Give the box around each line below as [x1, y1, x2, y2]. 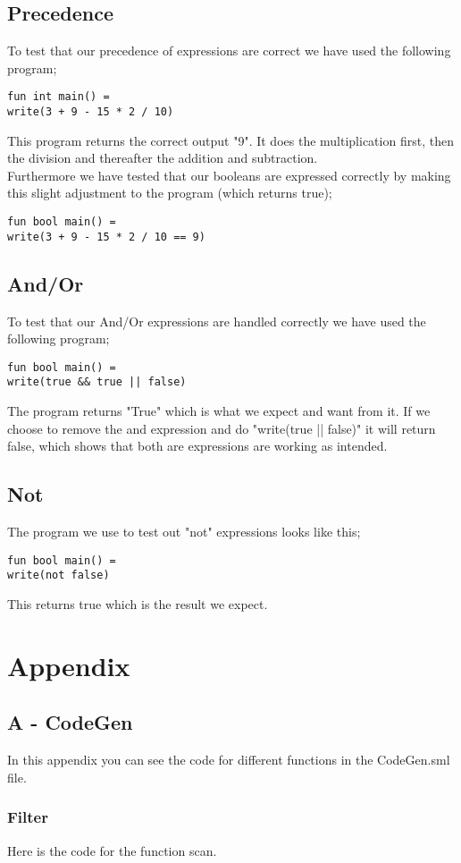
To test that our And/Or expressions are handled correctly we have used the [7, 311, 426, 330]
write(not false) [7, 569, 110, 582]
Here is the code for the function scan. [7, 841, 217, 859]
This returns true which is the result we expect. [7, 594, 268, 613]
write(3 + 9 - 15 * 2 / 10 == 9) [7, 230, 205, 243]
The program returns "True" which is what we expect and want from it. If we [7, 402, 431, 420]
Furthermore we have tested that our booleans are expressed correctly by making [7, 165, 451, 184]
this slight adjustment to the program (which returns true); [7, 183, 332, 202]
